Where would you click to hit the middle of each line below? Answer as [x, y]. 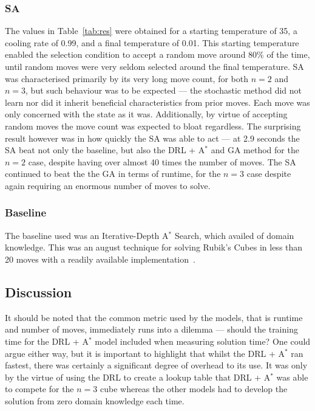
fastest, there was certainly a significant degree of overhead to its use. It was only [156, 365]
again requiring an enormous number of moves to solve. [108, 185]
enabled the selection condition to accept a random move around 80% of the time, [157, 54]
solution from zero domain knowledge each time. [95, 400]
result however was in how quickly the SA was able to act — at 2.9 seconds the [152, 138]
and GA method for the [255, 150]
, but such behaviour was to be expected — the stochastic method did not [164, 90]
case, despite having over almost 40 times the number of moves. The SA [162, 161]
